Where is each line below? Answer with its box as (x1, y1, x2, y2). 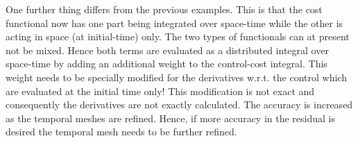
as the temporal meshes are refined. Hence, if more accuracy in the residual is (6, 110, 336, 125)
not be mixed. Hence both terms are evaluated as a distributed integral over (6, 42, 329, 57)
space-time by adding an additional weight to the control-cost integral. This (6, 56, 327, 71)
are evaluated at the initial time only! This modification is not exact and (6, 83, 315, 98)
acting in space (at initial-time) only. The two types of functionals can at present (6, 29, 350, 44)
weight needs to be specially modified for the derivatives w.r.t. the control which (6, 69, 347, 84)
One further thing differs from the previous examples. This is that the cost (6, 2, 323, 16)
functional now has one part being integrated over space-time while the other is (6, 15, 343, 30)
